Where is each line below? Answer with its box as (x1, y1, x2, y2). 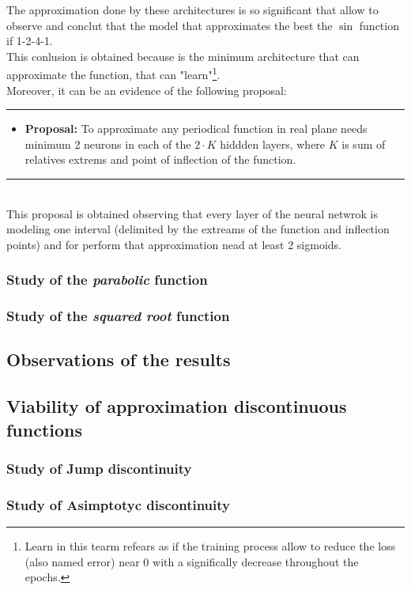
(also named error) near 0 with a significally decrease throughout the (25, 553, 359, 569)
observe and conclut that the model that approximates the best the (6, 17, 333, 33)
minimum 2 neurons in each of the (25, 135, 191, 152)
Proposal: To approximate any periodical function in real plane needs (25, 120, 368, 137)
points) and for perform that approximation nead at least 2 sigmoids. (6, 236, 342, 252)
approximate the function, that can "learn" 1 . (6, 64, 221, 83)
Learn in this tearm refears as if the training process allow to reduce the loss (25, 538, 396, 554)
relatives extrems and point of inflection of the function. (25, 151, 296, 168)
